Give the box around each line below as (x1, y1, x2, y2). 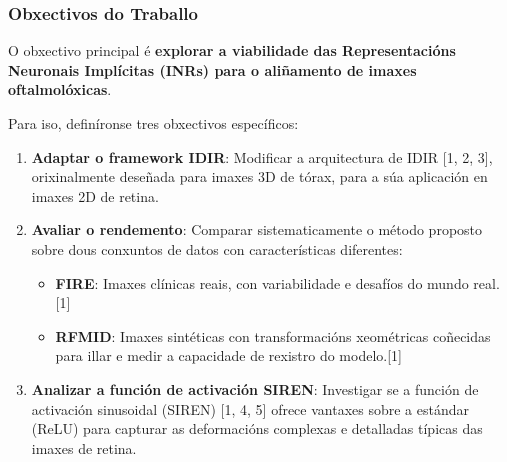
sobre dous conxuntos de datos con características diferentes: (31, 238, 403, 259)
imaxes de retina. (31, 437, 137, 458)
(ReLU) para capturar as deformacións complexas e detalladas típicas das (31, 418, 483, 439)
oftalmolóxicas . (8, 79, 112, 100)
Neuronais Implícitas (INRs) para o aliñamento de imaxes (8, 59, 417, 80)
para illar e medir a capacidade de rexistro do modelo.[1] (55, 345, 402, 366)
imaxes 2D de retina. (31, 185, 159, 206)
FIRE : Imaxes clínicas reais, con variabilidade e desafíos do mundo (55, 272, 469, 293)
